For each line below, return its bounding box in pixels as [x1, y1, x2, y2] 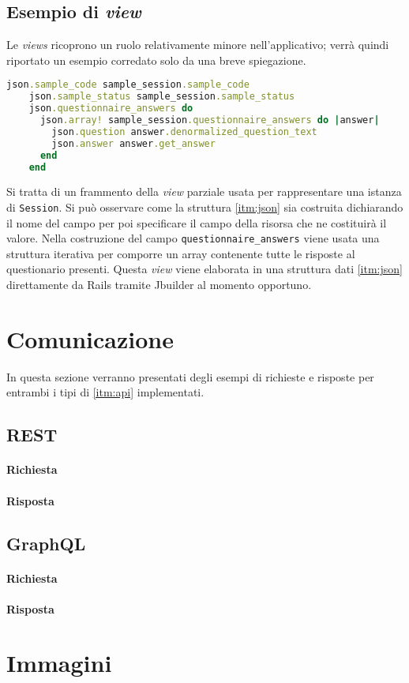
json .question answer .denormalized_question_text [51, 126, 317, 137]
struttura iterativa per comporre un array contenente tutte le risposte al [6, 245, 355, 261]
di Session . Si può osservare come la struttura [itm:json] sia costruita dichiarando [6, 198, 403, 215]
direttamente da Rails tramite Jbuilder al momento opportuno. [6, 276, 312, 293]
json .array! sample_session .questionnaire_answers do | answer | [39, 114, 380, 126]
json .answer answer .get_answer [51, 137, 216, 149]
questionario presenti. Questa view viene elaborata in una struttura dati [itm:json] [6, 261, 403, 277]
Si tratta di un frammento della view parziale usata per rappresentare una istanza [6, 183, 402, 200]
